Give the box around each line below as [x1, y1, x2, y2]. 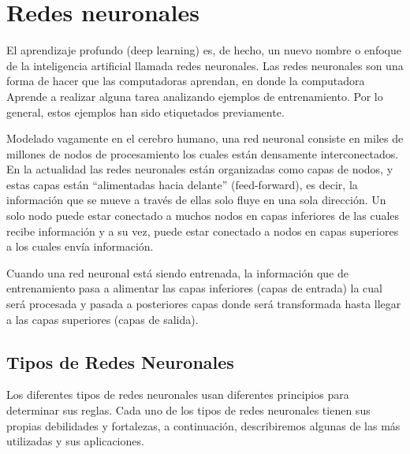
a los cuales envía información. [6, 238, 154, 255]
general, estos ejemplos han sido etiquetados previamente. [6, 103, 285, 120]
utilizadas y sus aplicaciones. [6, 433, 144, 449]
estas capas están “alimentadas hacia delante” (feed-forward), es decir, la [6, 176, 358, 192]
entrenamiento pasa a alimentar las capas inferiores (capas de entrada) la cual [6, 280, 382, 296]
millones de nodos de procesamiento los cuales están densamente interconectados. [6, 145, 399, 162]
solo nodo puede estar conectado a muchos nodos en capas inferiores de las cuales [6, 207, 400, 224]
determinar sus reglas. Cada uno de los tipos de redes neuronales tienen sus [6, 402, 371, 419]
